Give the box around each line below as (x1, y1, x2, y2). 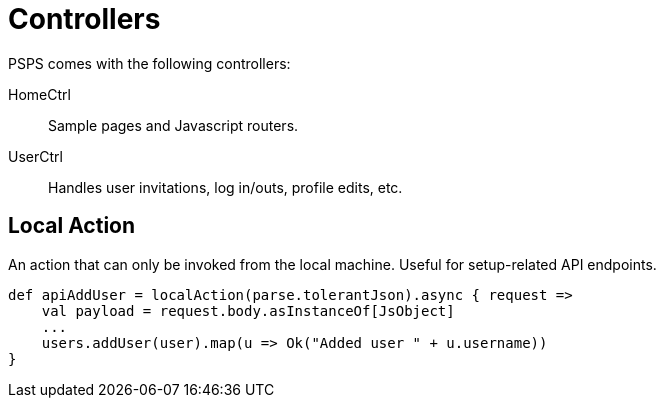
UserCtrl (8, 147, 63, 165)
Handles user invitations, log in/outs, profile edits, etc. (48, 178, 403, 196)
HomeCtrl (8, 85, 71, 103)
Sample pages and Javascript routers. (48, 116, 299, 134)
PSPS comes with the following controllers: (8, 54, 291, 72)
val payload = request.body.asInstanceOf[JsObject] (41, 302, 455, 319)
